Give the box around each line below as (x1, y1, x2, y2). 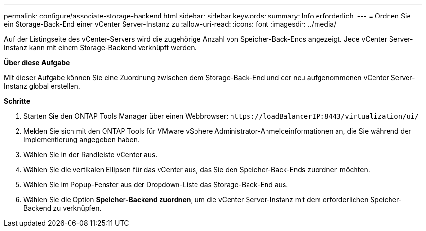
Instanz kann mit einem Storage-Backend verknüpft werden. (4, 43, 197, 52)
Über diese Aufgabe (4, 58, 70, 67)
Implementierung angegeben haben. (23, 135, 140, 143)
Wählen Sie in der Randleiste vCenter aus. (23, 150, 158, 159)
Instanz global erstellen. (4, 82, 80, 90)
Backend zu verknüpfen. (23, 204, 102, 212)
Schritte (4, 97, 30, 105)
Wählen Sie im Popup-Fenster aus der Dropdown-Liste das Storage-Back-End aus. (23, 180, 288, 189)
